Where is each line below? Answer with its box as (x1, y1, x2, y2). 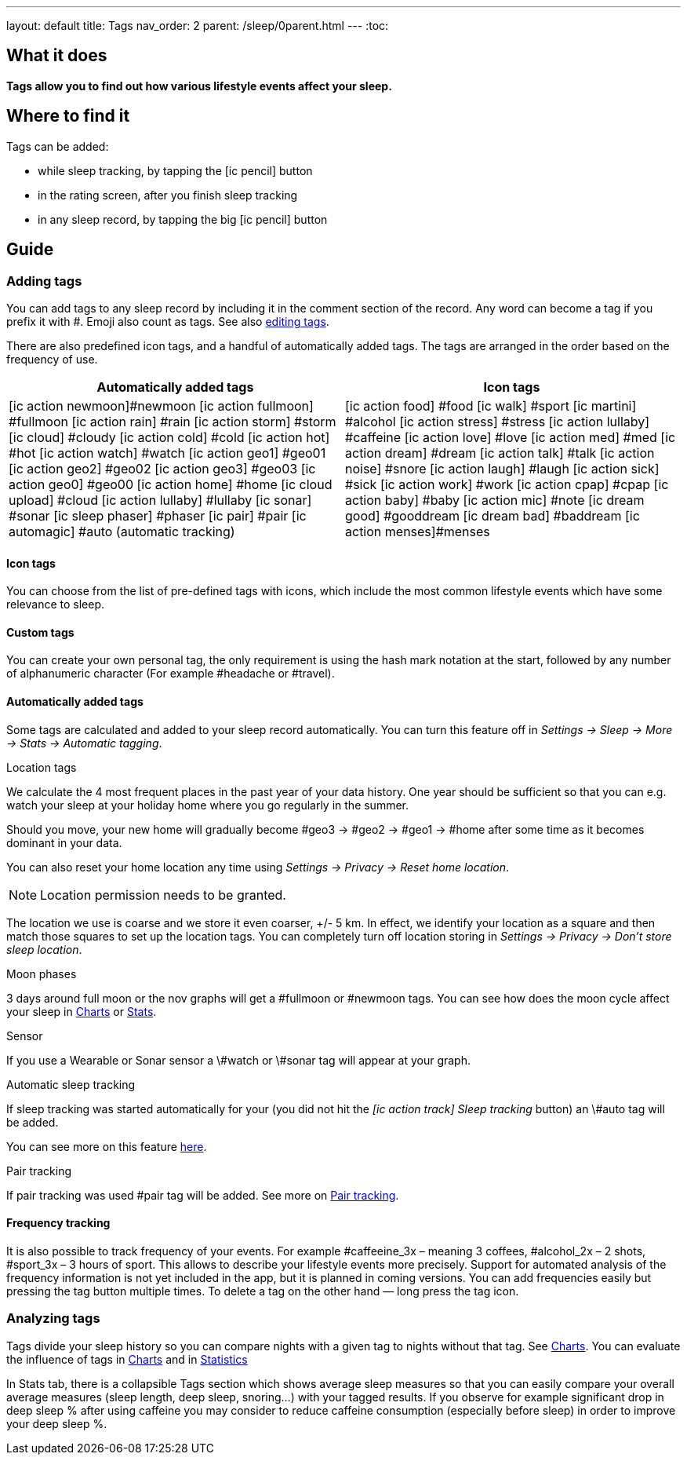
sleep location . (6, 942, 82, 956)
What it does (6, 46, 107, 66)
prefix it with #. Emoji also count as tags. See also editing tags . (6, 314, 329, 328)
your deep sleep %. (6, 1416, 107, 1430)
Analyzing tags (6, 1310, 100, 1327)
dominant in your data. (6, 835, 122, 849)
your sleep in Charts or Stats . (6, 1004, 157, 1018)
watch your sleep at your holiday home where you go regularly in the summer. (6, 798, 409, 812)
